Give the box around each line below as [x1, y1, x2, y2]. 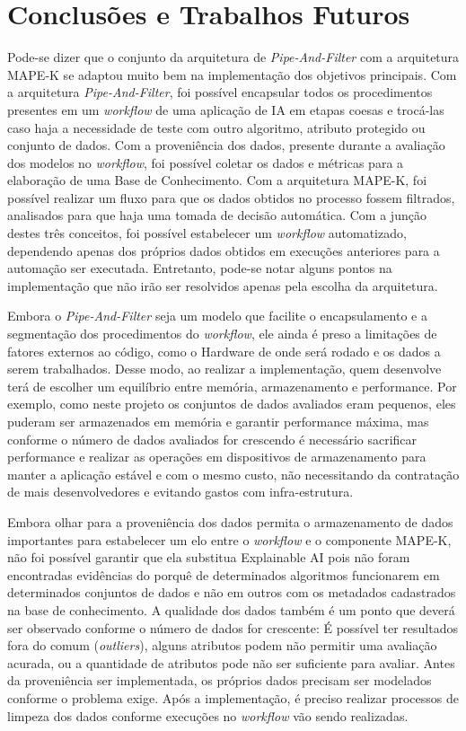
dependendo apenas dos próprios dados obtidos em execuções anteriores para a [7, 241, 440, 260]
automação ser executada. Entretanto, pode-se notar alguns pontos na [7, 259, 392, 277]
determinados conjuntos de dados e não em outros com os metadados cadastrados [7, 583, 456, 602]
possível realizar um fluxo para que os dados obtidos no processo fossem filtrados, [7, 188, 455, 207]
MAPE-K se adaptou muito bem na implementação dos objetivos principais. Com [7, 65, 457, 84]
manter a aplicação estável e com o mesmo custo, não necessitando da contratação [7, 464, 460, 483]
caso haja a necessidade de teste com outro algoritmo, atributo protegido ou [7, 118, 426, 137]
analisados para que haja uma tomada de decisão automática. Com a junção [7, 206, 426, 225]
